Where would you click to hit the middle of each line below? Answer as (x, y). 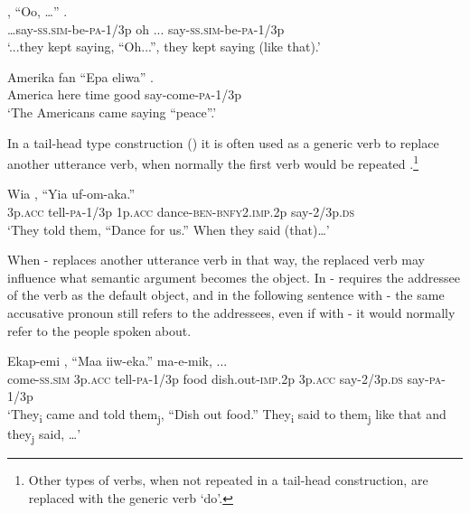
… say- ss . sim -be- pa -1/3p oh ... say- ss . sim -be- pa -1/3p (146, 28)
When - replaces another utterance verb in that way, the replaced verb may (216, 260)
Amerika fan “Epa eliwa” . (81, 76)
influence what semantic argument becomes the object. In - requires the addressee (234, 277)
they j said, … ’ (44, 435)
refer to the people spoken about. (99, 330)
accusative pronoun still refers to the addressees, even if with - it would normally (231, 312)
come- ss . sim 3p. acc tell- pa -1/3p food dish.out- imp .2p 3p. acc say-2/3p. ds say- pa (225, 378)
